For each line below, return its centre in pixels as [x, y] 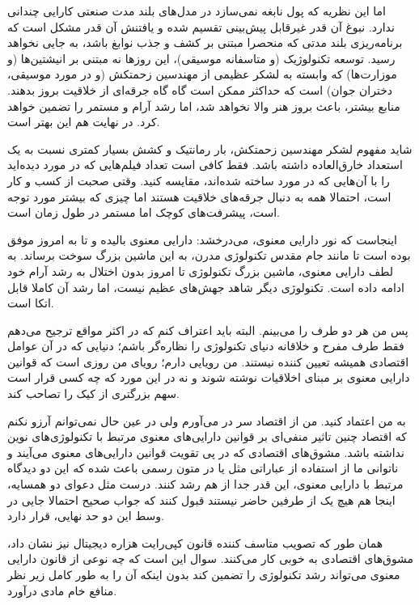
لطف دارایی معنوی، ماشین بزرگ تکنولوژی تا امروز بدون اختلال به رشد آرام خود [200, 271]
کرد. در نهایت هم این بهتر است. [84, 122]
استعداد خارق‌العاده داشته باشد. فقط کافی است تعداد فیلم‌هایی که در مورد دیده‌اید [205, 165]
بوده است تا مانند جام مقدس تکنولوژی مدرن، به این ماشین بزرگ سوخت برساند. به [209, 255]
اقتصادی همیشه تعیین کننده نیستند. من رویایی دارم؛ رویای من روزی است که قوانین [208, 361]
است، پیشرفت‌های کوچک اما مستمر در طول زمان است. [144, 212]
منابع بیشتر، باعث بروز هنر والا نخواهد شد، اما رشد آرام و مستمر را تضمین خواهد [204, 106]
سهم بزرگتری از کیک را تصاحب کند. [93, 393]
